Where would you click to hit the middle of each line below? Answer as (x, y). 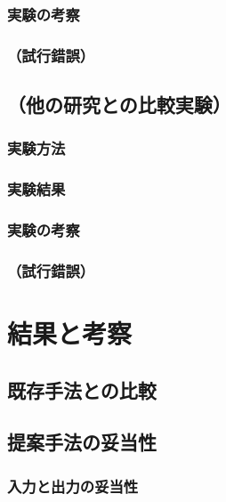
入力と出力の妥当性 (73, 486)
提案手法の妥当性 (82, 442)
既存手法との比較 (82, 389)
